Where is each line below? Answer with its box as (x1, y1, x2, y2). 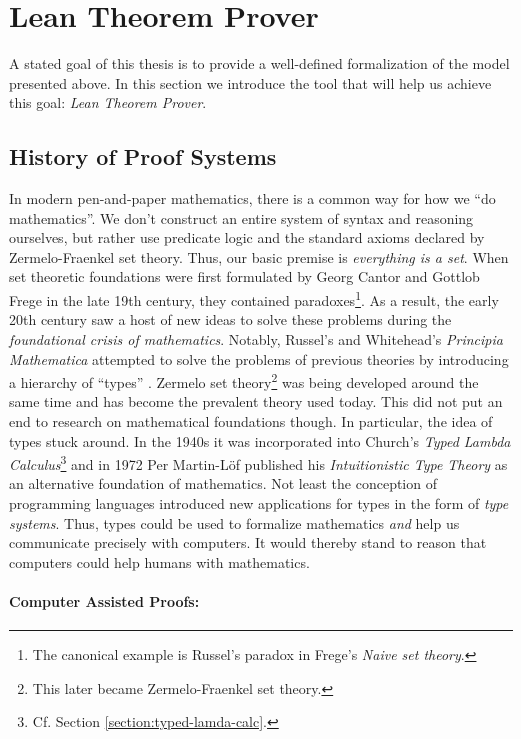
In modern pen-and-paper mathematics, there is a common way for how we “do (9, 188, 496, 209)
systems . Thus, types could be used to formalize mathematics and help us (9, 512, 460, 533)
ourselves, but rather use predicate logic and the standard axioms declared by (9, 227, 485, 248)
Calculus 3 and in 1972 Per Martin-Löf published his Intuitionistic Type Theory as (9, 451, 508, 474)
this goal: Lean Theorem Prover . (9, 92, 207, 113)
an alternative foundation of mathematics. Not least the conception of (9, 473, 437, 494)
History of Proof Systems (9, 141, 277, 172)
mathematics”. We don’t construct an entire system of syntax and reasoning (9, 207, 474, 228)
